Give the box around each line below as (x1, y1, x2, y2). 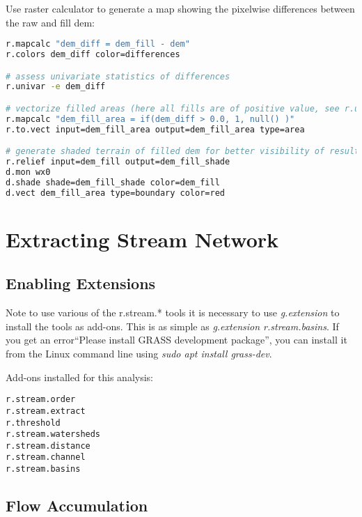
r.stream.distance (6, 440, 90, 451)
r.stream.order (6, 394, 76, 405)
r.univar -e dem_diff (6, 82, 106, 92)
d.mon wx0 (6, 167, 51, 178)
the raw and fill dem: (6, 15, 95, 29)
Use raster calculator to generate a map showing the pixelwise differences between (6, 1, 355, 15)
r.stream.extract (6, 406, 86, 416)
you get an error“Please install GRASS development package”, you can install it (6, 332, 347, 347)
